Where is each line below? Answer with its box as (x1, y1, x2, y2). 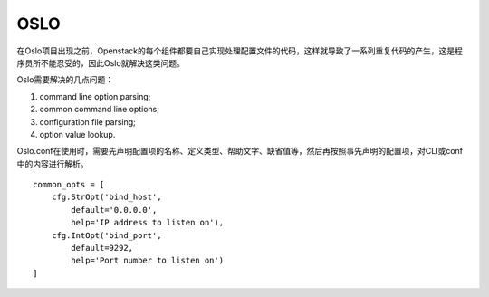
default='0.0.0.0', (71, 205, 158, 215)
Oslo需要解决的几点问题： (16, 74, 113, 85)
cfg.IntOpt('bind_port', (51, 230, 162, 240)
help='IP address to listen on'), (71, 217, 225, 228)
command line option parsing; (39, 91, 151, 101)
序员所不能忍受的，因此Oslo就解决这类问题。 (16, 57, 185, 68)
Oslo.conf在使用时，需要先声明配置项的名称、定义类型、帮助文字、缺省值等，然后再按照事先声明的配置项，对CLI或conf (16, 146, 464, 157)
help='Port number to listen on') (71, 255, 225, 266)
